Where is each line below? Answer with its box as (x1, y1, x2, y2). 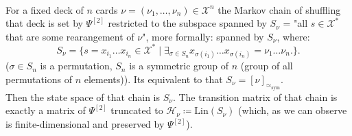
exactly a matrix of (5, 103, 86, 117)
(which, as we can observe (238, 103, 347, 117)
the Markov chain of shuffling (218, 2, 341, 16)
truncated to (110, 103, 163, 117)
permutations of (5, 71, 72, 86)
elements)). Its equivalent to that (84, 71, 223, 86)
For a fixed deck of (5, 2, 84, 16)
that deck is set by (5, 16, 83, 30)
